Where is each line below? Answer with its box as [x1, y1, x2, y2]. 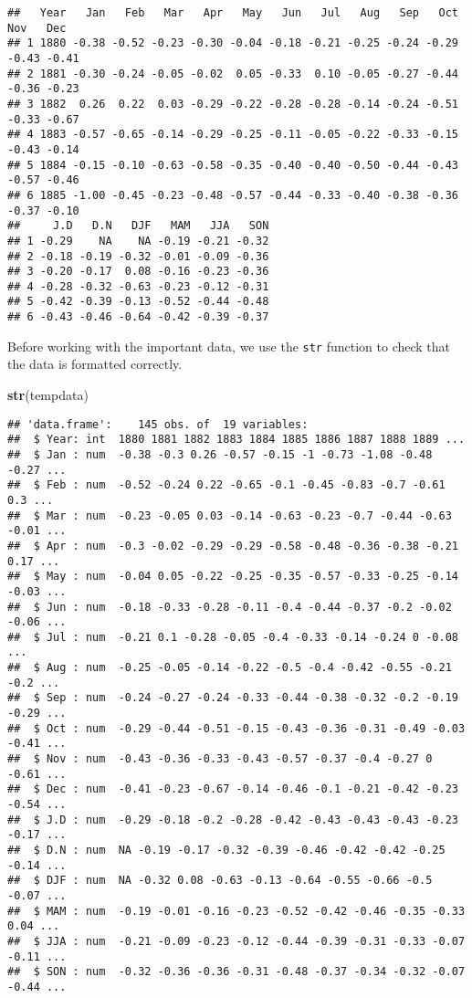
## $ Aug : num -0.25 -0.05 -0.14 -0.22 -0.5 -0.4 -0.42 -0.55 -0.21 [7, 661, 452, 675]
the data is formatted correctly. [7, 354, 183, 373]
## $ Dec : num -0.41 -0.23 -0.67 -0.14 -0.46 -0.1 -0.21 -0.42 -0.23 [7, 783, 458, 796]
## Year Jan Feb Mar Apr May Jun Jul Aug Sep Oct [7, 6, 458, 19]
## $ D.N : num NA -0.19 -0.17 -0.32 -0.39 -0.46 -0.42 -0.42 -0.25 [7, 844, 446, 856]
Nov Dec [7, 21, 67, 35]
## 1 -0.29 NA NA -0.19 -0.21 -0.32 [7, 234, 269, 247]
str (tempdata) [7, 385, 89, 404]
